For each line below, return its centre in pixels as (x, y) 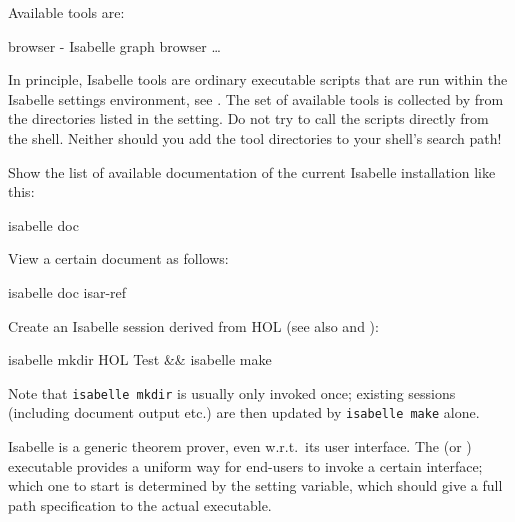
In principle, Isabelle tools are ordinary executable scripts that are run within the (258, 79)
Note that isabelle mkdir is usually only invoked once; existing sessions (232, 392)
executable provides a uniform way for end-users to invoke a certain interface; (245, 465)
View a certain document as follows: (118, 258)
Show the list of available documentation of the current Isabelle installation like (252, 171)
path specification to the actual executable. (140, 504)
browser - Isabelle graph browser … (114, 45)
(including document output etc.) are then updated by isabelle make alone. (244, 412)
